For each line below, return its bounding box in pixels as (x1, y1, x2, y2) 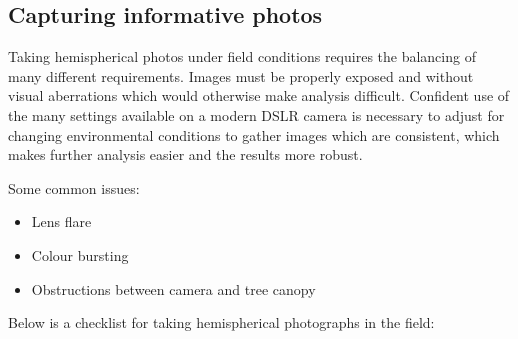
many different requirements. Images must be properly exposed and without (8, 65, 474, 86)
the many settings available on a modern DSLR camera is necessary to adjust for (8, 104, 505, 125)
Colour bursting (31, 244, 129, 265)
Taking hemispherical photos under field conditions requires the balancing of (8, 46, 476, 67)
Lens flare (31, 211, 92, 232)
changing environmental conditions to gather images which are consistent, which (8, 124, 500, 145)
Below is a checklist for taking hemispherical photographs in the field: (8, 312, 435, 333)
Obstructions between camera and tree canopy (31, 278, 316, 299)
